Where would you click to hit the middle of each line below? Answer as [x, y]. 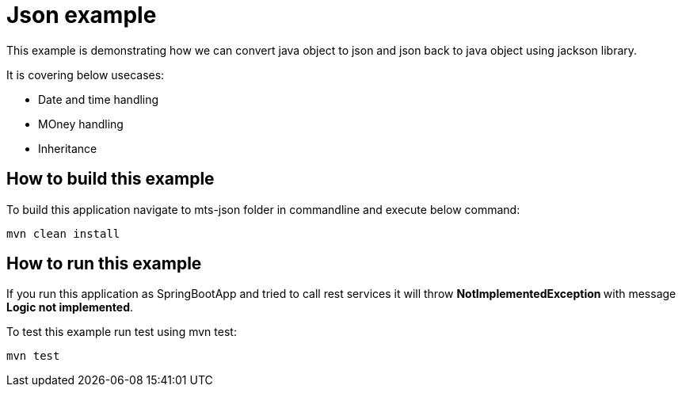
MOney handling [81, 124]
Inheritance [68, 148]
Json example [82, 15]
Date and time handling [99, 99]
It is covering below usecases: [86, 74]
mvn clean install [63, 233]
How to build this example [110, 179]
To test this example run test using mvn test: [122, 332]
